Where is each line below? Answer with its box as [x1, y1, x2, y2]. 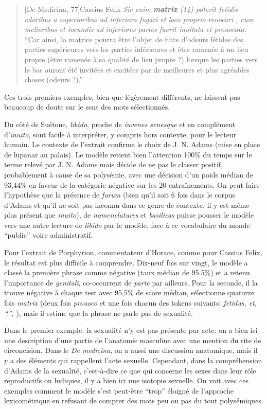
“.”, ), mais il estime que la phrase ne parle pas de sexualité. [4, 307, 193, 318]
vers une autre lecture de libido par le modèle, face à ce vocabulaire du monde [4, 219, 250, 230]
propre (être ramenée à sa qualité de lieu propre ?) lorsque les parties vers [24, 54, 258, 64]
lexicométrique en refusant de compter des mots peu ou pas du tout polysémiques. [4, 395, 263, 406]
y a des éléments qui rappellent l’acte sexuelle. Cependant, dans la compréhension [4, 355, 262, 365]
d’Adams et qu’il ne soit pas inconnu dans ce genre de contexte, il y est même [4, 199, 250, 210]
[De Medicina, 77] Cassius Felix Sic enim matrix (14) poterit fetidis [24, 4, 238, 14]
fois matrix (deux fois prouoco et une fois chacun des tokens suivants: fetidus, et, [4, 297, 257, 308]
